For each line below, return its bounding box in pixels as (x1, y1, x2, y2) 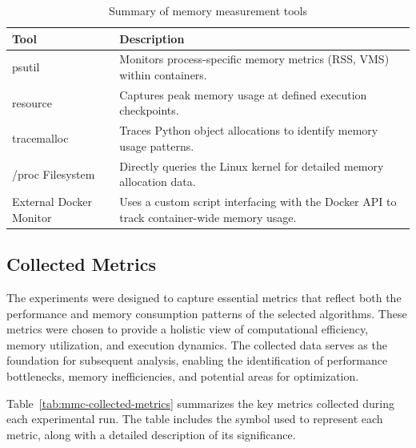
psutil (12, 59, 40, 75)
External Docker (12, 193, 93, 210)
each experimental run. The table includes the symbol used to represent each (6, 410, 383, 427)
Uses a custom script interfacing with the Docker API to (119, 193, 397, 210)
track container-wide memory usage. (119, 208, 297, 225)
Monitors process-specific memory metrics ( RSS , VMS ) (119, 50, 390, 67)
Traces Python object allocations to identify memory (119, 122, 378, 139)
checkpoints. (119, 102, 179, 119)
